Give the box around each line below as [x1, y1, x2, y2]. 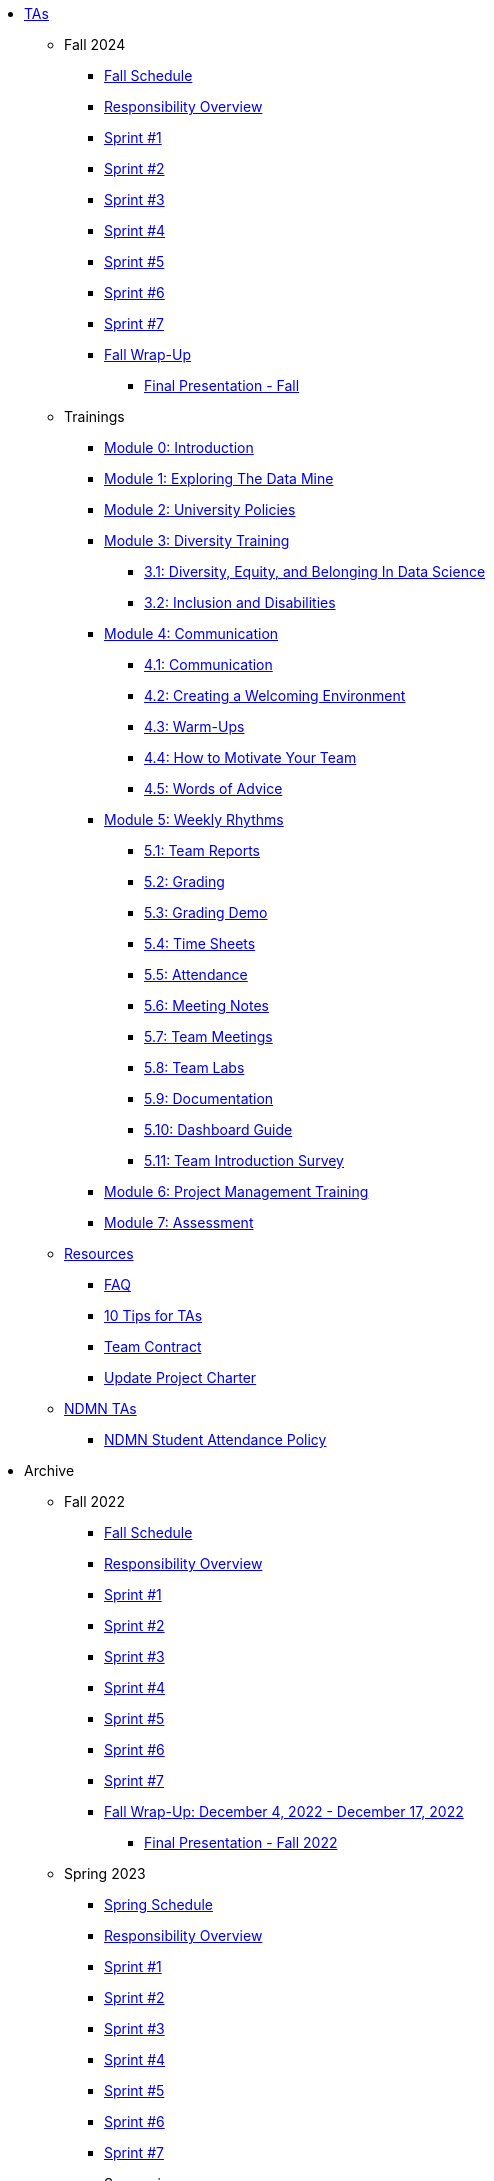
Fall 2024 [64, 36, 126, 53]
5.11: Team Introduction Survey [144, 1152, 344, 1169]
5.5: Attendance [144, 966, 248, 983]
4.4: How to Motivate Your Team [144, 749, 357, 766]
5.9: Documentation [144, 1090, 274, 1107]
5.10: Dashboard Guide [144, 1121, 293, 1138]
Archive [24, 1462, 75, 1479]
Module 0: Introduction [104, 439, 254, 456]
